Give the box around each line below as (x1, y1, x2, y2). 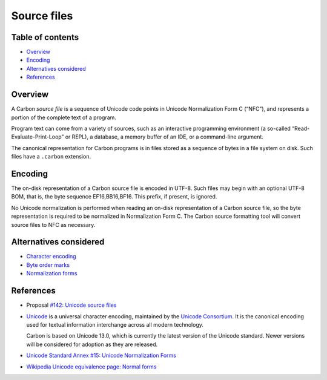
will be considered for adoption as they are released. (26, 341, 158, 348)
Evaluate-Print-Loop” (11, 133, 64, 140)
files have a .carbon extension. (11, 153, 91, 160)
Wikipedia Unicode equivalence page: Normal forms (26, 363, 157, 370)
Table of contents (11, 32, 79, 42)
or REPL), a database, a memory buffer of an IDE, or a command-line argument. (65, 133, 263, 140)
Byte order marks (26, 261, 70, 269)
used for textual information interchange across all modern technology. (26, 321, 204, 328)
